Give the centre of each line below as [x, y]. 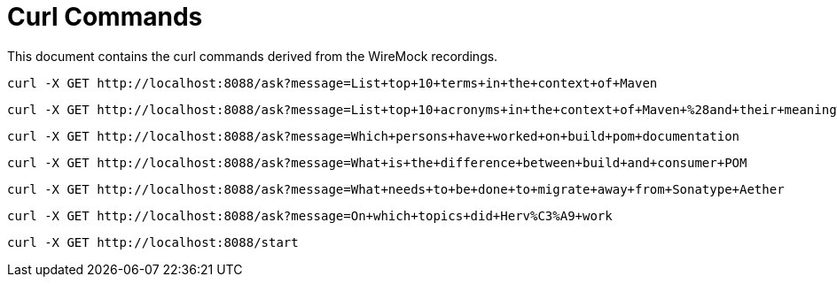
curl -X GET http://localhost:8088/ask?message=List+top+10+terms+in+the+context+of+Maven [332, 83]
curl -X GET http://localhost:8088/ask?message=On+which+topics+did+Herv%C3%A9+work [310, 215]
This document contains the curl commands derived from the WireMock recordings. [253, 56]
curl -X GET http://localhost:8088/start [153, 242]
